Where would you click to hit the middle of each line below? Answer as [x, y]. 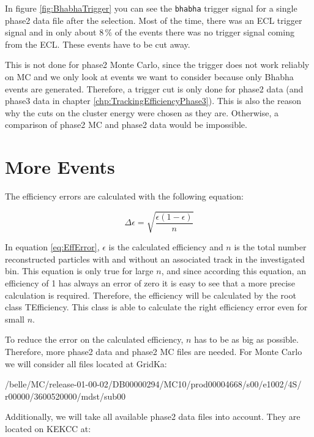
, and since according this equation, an [234, 271]
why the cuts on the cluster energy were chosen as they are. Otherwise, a [142, 112]
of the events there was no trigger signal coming [204, 32]
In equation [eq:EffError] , [52, 247]
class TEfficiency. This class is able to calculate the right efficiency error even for [156, 307]
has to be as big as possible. [246, 339]
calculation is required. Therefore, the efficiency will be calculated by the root [151, 295]
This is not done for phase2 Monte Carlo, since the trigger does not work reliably [157, 65]
